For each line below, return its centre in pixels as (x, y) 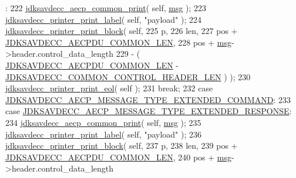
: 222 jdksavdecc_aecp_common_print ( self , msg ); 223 (106, 8)
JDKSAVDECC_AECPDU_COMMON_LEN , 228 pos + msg (118, 42)
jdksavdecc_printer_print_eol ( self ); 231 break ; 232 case (109, 88)
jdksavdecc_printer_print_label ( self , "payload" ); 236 (103, 134)
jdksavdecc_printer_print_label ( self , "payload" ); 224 (103, 19)
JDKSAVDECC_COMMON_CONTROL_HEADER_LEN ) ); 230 (128, 76)
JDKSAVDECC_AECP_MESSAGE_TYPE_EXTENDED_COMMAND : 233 (148, 99)
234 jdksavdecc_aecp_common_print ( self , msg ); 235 (103, 122)
